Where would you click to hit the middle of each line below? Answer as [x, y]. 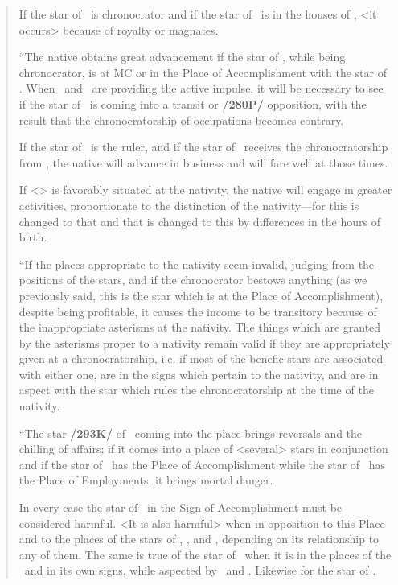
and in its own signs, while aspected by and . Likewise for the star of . [200, 570]
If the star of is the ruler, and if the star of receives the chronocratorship [203, 147]
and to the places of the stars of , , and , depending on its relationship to [199, 539]
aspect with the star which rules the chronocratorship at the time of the [196, 390]
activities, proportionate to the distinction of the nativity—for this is [189, 205]
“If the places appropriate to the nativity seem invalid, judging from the [197, 264]
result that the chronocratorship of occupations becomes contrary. [181, 119]
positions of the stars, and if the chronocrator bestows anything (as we [193, 280]
